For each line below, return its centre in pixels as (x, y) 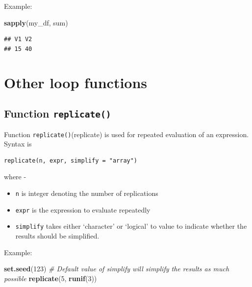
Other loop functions (76, 82)
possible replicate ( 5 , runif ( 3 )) (50, 278)
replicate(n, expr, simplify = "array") (71, 160)
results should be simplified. (57, 235)
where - (15, 177)
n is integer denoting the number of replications (87, 193)
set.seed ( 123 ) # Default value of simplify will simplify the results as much (117, 269)
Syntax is (18, 144)
